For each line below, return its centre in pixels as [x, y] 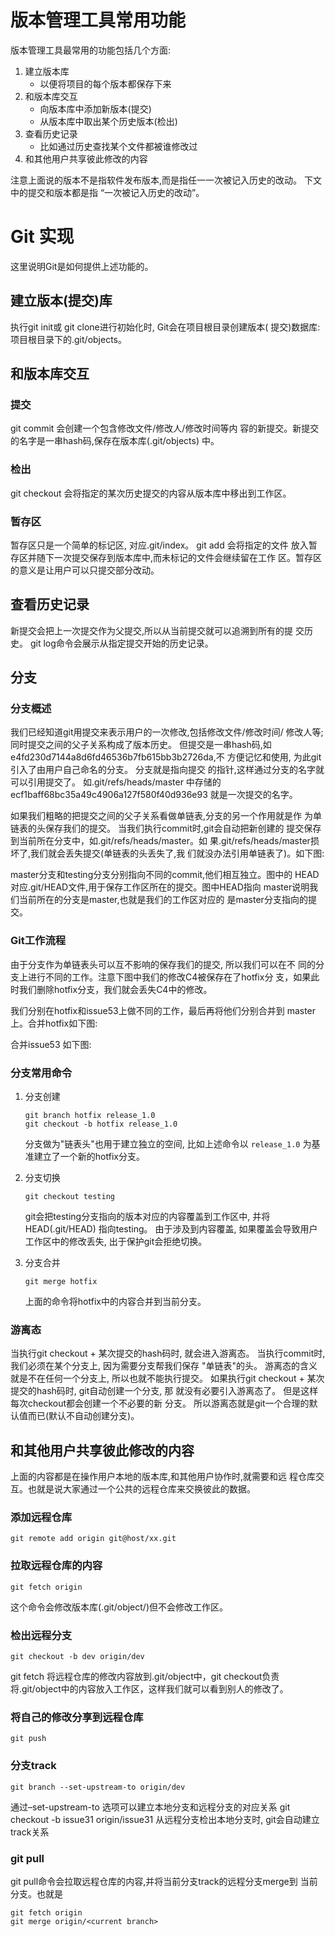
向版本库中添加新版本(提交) [95, 108]
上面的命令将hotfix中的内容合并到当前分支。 [115, 1302]
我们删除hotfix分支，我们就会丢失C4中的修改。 [115, 989]
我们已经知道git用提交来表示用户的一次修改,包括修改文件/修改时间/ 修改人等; [167, 732]
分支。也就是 [36, 1893]
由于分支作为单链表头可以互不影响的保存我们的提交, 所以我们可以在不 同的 [163, 964]
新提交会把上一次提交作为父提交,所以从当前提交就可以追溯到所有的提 [152, 630]
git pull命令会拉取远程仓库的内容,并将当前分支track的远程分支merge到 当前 [164, 1881]
